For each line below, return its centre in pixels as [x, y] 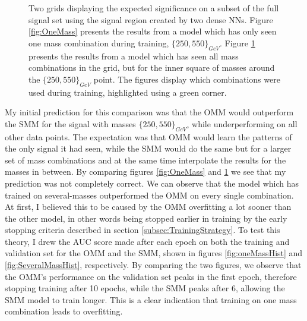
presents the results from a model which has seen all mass [134, 56]
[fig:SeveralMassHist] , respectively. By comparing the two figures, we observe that [153, 265]
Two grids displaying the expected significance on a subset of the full [154, 8]
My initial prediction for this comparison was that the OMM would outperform [149, 112]
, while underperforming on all [242, 123]
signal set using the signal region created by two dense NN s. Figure [151, 19]
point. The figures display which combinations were [187, 79]
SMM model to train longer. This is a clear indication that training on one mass [151, 299]
